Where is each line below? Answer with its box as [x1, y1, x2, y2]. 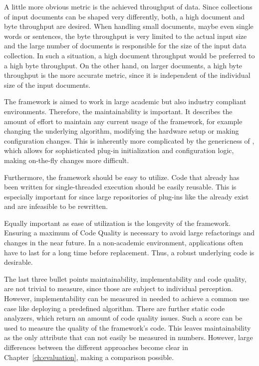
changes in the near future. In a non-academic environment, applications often [4, 237, 244, 248]
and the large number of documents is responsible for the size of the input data [4, 40, 247, 51]
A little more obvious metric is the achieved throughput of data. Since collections [4, 1, 253, 11]
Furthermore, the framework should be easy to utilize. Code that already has [4, 172, 240, 182]
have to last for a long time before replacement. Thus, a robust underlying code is [4, 247, 255, 257]
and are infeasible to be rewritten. [4, 201, 108, 211]
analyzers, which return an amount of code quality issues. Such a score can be [4, 313, 243, 323]
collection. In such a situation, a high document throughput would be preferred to [4, 50, 255, 60]
